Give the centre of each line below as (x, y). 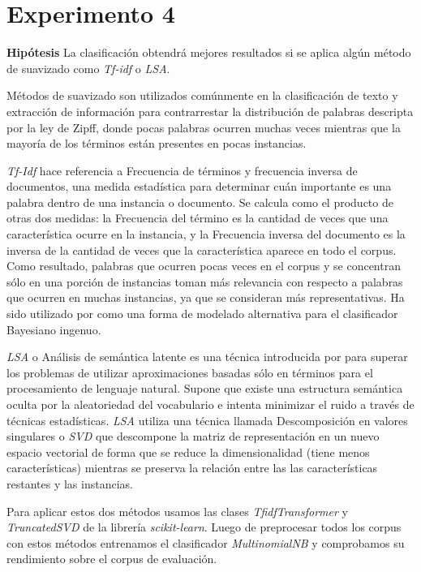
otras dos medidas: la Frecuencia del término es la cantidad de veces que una (198, 218)
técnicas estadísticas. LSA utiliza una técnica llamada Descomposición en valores (207, 420)
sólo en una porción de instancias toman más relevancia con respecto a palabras (205, 281)
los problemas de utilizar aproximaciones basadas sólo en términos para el (190, 372)
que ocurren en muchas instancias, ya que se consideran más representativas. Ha (206, 297)
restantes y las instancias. (70, 483)
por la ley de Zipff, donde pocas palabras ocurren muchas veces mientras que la (204, 127)
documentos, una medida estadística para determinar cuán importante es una (199, 186)
